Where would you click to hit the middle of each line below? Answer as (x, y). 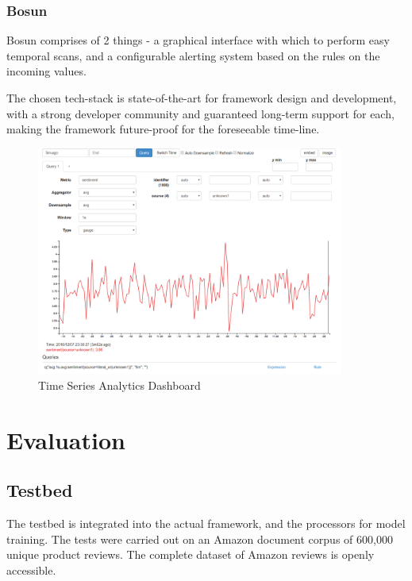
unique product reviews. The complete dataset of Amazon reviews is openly (191, 554)
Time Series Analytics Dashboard (119, 385)
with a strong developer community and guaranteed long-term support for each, (200, 113)
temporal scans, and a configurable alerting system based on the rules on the (193, 55)
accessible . (31, 570)
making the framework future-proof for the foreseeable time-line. (163, 129)
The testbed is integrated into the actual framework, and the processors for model (206, 523)
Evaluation (66, 439)
